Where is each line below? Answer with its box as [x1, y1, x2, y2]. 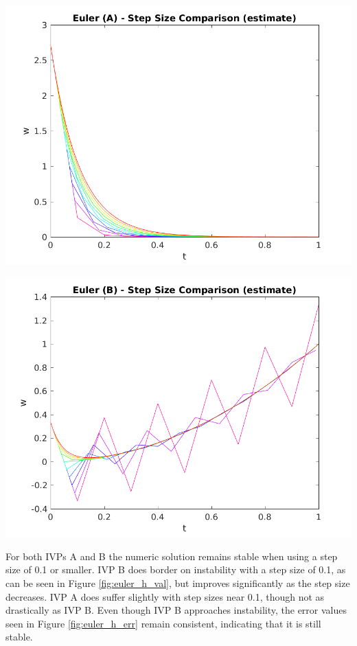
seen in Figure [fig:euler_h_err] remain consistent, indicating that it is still [5, 616, 321, 630]
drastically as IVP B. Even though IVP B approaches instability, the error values [5, 603, 347, 617]
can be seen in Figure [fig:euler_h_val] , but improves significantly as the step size [5, 576, 350, 590]
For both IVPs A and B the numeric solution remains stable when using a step [5, 549, 338, 563]
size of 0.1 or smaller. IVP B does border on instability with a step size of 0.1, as [5, 562, 346, 577]
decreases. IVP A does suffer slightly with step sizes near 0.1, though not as [5, 589, 325, 603]
